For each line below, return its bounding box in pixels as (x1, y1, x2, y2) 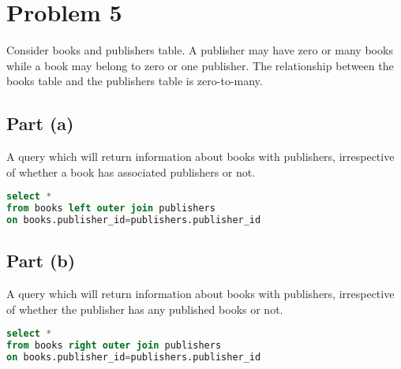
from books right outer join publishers (6, 340, 222, 352)
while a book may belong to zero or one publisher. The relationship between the (6, 57, 394, 73)
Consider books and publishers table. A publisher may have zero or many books (6, 42, 393, 58)
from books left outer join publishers (6, 203, 215, 214)
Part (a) (6, 111, 74, 136)
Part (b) (6, 248, 76, 273)
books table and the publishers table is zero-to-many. (6, 73, 263, 89)
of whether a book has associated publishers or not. (6, 163, 256, 180)
